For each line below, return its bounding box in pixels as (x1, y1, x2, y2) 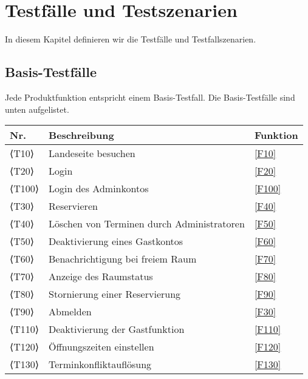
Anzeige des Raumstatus (49, 269, 153, 284)
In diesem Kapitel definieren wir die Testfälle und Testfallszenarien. (5, 33, 256, 45)
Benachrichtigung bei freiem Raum (49, 252, 197, 266)
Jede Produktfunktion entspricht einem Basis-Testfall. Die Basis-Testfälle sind (5, 90, 295, 103)
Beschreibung (49, 128, 114, 143)
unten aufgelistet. (5, 102, 69, 115)
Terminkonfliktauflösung (49, 357, 152, 372)
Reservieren (49, 199, 98, 213)
